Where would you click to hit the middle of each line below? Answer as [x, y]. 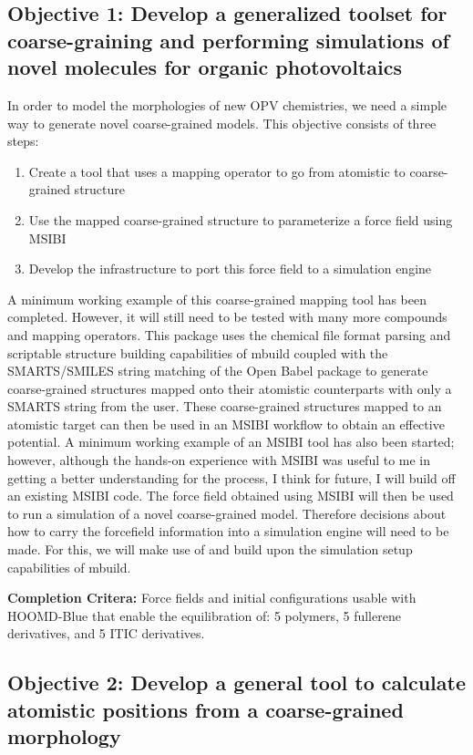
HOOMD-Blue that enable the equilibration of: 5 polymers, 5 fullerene [204, 615]
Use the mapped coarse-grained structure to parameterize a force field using [241, 219]
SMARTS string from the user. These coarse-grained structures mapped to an [225, 406]
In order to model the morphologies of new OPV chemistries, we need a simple [227, 104]
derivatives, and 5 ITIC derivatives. [106, 633]
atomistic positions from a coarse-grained [206, 709]
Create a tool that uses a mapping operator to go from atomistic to [217, 171]
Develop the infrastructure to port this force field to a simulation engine [230, 269]
